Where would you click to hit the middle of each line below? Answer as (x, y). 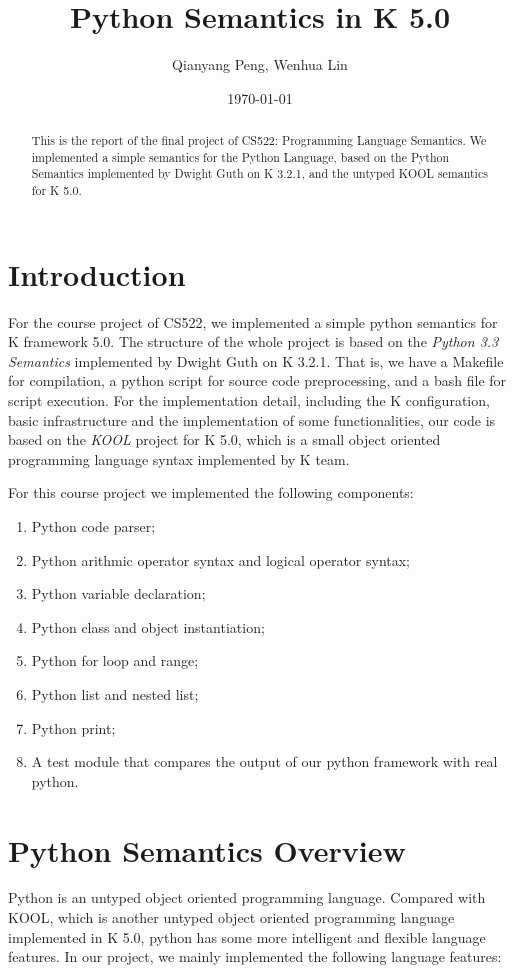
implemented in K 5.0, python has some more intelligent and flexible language (247, 936)
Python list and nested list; (115, 693)
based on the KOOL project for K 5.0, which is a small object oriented (224, 439)
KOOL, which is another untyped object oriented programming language (231, 917)
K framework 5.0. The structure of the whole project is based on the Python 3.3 (253, 341)
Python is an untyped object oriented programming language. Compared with (247, 897)
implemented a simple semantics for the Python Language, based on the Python (240, 156)
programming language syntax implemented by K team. (179, 458)
